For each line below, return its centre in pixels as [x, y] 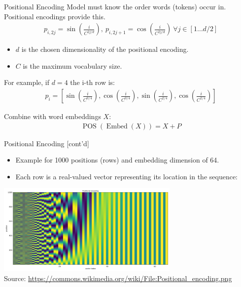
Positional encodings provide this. [55, 16]
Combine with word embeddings [52, 116]
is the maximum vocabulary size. [72, 65]
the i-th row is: [93, 82]
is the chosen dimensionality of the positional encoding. [105, 49]
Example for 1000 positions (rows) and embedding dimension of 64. [117, 160]
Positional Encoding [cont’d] [47, 143]
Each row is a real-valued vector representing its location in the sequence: [127, 176]
